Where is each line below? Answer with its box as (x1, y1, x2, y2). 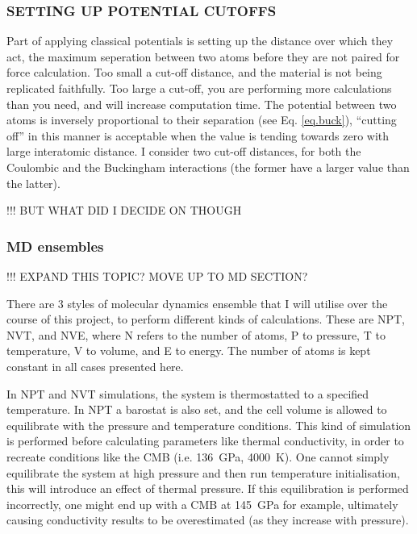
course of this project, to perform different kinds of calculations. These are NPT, (6, 311, 405, 327)
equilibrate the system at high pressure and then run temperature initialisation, (6, 464, 400, 481)
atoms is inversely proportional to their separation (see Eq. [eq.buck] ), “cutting (6, 111, 397, 128)
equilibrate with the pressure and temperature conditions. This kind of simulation (6, 416, 411, 433)
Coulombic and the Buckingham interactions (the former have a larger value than (6, 158, 410, 175)
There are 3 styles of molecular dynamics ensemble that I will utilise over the (6, 294, 388, 311)
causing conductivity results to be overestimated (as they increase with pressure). (6, 511, 409, 528)
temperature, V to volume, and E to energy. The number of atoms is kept (6, 342, 371, 359)
